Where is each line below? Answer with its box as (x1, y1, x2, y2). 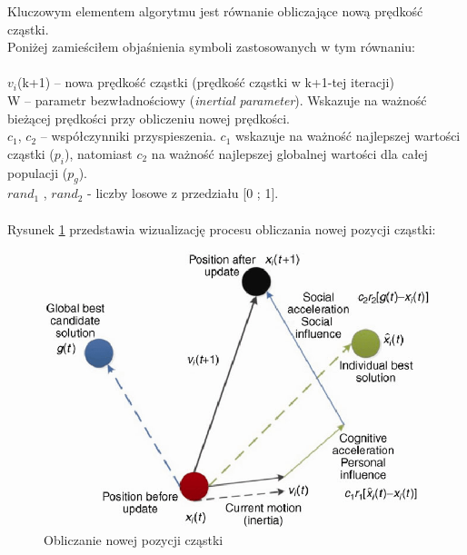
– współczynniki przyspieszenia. (40, 126, 216, 145)
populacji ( (7, 163, 68, 182)
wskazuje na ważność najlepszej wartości (235, 126, 461, 145)
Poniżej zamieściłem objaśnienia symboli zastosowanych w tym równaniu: (7, 37, 416, 56)
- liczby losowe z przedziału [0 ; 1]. (87, 183, 279, 203)
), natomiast (65, 144, 133, 163)
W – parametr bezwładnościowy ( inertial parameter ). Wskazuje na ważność (7, 90, 427, 109)
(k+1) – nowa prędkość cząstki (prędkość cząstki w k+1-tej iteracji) (16, 73, 394, 92)
